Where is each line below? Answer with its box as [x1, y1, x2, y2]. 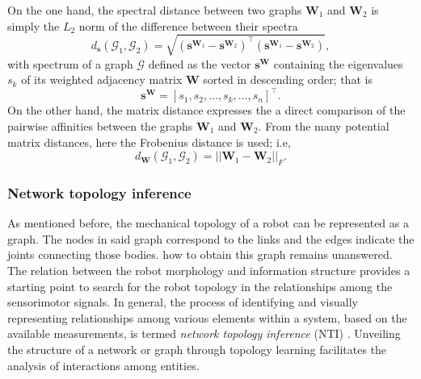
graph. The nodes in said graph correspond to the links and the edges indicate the [7, 230, 415, 247]
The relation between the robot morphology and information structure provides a [7, 262, 410, 278]
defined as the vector [148, 55, 251, 72]
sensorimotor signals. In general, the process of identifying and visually [7, 294, 358, 310]
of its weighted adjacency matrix [21, 71, 183, 88]
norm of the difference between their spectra [78, 17, 298, 34]
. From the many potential [258, 118, 389, 135]
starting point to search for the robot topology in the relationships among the [7, 277, 393, 294]
